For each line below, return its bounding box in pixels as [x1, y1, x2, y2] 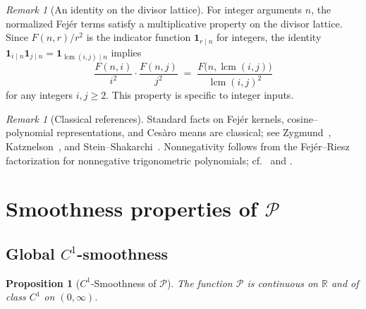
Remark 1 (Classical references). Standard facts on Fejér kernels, [6, 111, 284, 126]
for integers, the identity [216, 30, 322, 44]
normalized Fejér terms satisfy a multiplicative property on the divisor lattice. [6, 16, 343, 30]
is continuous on [247, 275, 318, 290]
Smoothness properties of [6, 194, 257, 223]
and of [331, 275, 359, 290]
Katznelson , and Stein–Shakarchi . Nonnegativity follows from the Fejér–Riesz [6, 139, 350, 154]
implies [111, 44, 142, 59]
